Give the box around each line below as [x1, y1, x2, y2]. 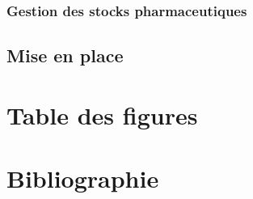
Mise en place [6, 43, 124, 68]
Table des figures [6, 98, 198, 131]
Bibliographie [6, 162, 159, 195]
